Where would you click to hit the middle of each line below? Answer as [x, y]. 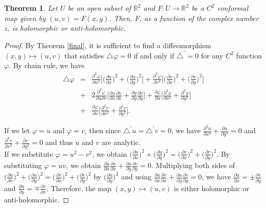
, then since [103, 130]
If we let [17, 130]
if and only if [154, 55]
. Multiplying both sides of [193, 165]
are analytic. [121, 142]
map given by [25, 18]
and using [136, 176]
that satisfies [84, 55]
